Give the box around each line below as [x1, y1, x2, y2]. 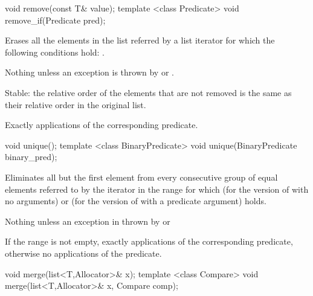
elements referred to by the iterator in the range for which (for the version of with [5, 182, 309, 195]
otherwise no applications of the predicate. [5, 246, 162, 259]
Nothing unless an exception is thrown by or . [5, 66, 174, 79]
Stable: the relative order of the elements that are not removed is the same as [5, 86, 292, 98]
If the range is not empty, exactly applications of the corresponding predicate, [5, 235, 293, 248]
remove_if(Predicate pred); [5, 13, 106, 26]
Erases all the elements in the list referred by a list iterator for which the [5, 34, 275, 47]
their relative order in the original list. [5, 98, 146, 111]
